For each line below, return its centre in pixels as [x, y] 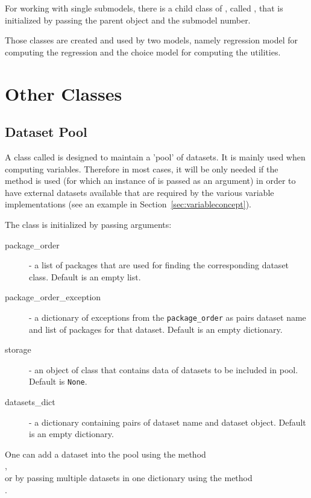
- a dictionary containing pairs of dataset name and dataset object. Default [168, 422]
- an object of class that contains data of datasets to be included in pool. [164, 369]
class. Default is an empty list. [85, 276]
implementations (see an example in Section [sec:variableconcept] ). [128, 204]
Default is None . [58, 381]
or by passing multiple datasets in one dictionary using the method [129, 477]
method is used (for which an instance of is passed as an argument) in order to [150, 181]
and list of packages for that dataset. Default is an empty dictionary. [156, 329]
